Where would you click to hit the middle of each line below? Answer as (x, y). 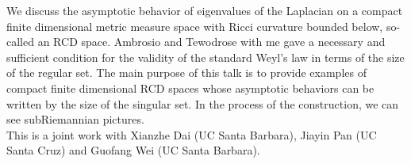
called (20, 42)
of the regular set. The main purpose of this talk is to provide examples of (186, 72)
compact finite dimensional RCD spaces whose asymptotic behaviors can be (190, 88)
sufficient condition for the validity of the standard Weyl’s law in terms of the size (205, 57)
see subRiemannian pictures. (75, 119)
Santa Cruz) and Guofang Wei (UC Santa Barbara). (133, 150)
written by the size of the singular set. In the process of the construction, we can (203, 103)
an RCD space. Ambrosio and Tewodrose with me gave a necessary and (211, 42)
